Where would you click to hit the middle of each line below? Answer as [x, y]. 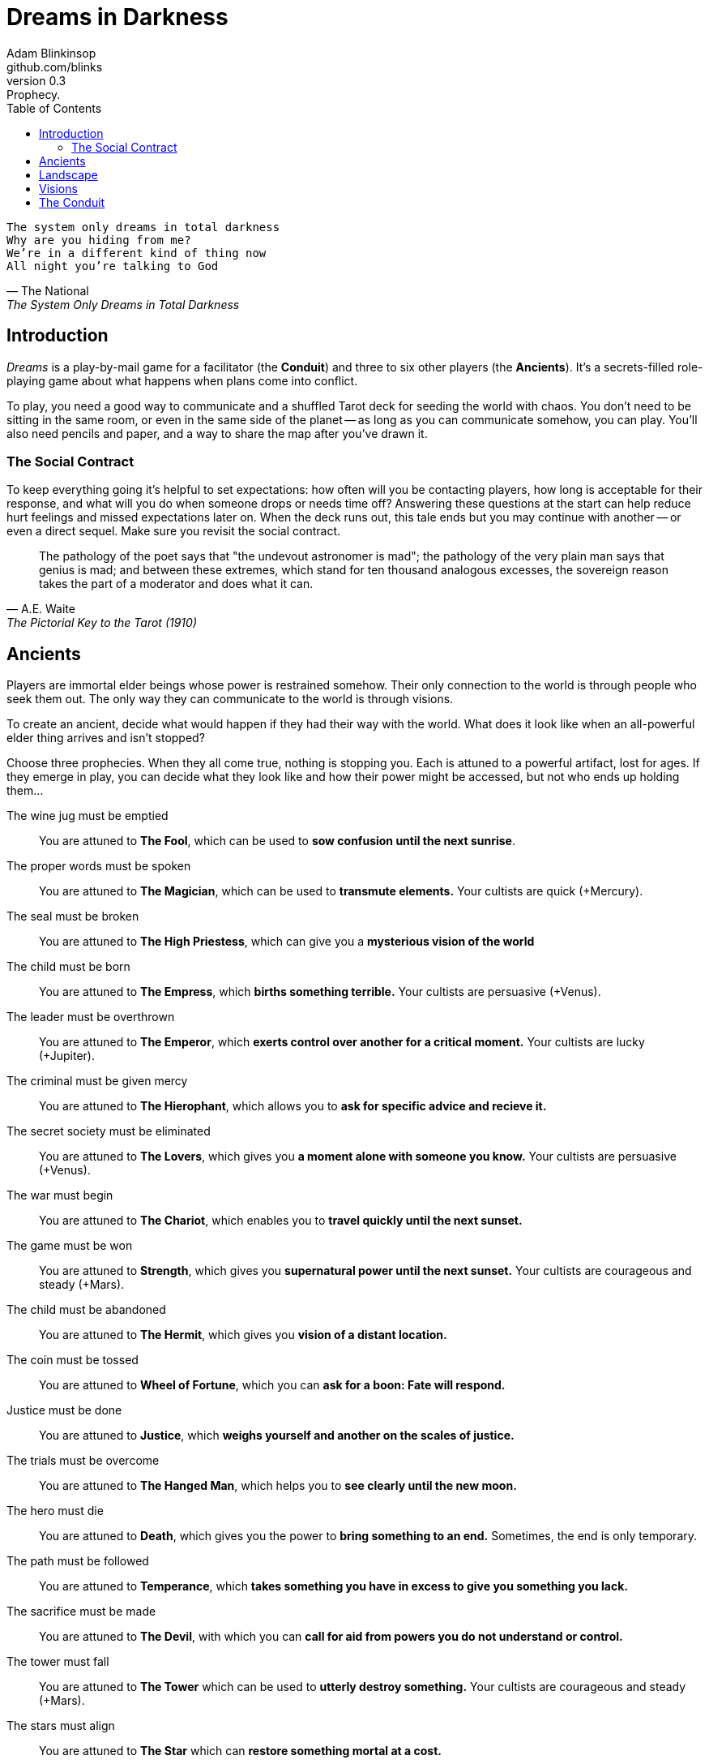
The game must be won [70, 1246]
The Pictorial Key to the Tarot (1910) [102, 623]
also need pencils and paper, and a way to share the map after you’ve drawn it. [217, 433]
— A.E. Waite [41, 609]
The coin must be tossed [73, 1360]
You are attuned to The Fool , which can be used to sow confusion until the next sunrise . [277, 841]
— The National [48, 290]
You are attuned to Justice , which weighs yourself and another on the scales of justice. [277, 1436]
